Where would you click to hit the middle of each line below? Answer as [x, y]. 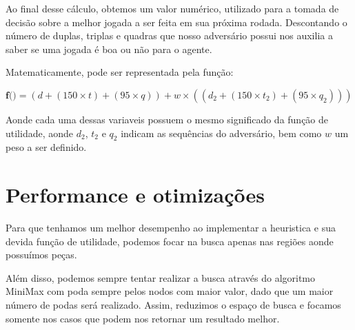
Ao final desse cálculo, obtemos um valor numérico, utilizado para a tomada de [172, 8]
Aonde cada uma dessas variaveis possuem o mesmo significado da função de [167, 119]
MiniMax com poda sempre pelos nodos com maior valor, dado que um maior [170, 291]
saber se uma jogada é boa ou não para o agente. [109, 49]
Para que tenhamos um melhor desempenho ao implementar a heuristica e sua [171, 228]
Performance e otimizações [135, 195]
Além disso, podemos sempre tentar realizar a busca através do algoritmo [161, 277]
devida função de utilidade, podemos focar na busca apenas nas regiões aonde [170, 241]
